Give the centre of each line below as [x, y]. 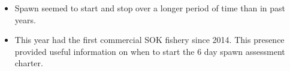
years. [25, 19]
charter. [29, 63]
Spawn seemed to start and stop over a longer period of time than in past [150, 8]
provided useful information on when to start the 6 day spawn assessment [150, 51]
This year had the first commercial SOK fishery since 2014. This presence [149, 40]
